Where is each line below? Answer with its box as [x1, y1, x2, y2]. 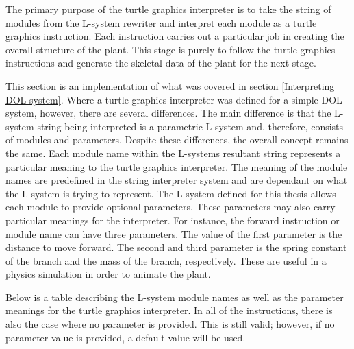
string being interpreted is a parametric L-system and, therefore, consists [37, 119, 344, 133]
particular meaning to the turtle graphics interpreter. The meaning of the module [5, 159, 348, 173]
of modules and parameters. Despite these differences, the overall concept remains [5, 132, 349, 147]
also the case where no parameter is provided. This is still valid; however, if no [5, 317, 335, 331]
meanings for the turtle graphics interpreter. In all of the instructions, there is [5, 303, 333, 317]
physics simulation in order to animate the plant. [5, 267, 211, 281]
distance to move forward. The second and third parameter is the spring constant [5, 240, 347, 254]
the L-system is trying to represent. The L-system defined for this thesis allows [5, 186, 336, 200]
